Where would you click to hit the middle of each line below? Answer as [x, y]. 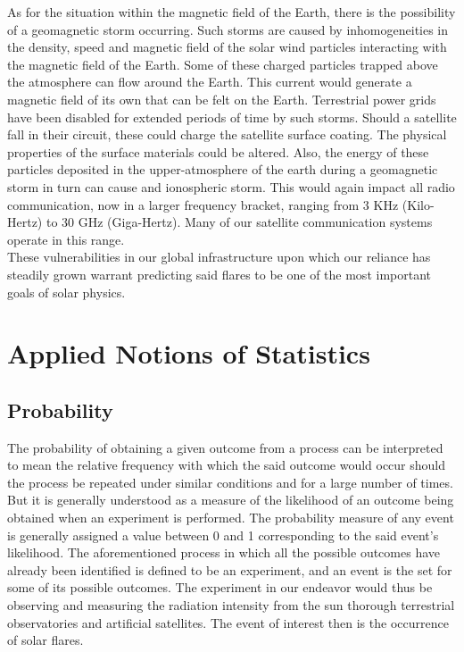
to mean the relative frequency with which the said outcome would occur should [227, 465]
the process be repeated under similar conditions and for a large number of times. [230, 482]
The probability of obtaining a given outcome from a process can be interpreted [225, 447]
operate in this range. [66, 239]
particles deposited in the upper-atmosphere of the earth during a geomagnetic [223, 169]
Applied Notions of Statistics [189, 353]
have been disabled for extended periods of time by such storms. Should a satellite [232, 117]
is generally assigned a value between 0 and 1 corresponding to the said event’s [223, 535]
